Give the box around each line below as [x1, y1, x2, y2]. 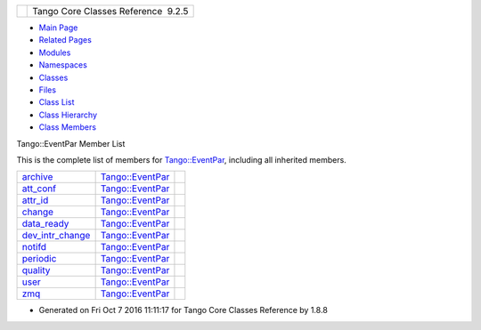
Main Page [38, 22, 78, 33]
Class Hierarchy [38, 109, 98, 120]
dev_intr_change [21, 229, 91, 242]
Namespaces [38, 60, 88, 70]
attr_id [21, 194, 49, 206]
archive [21, 171, 53, 183]
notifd [21, 241, 47, 254]
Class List [38, 97, 75, 108]
